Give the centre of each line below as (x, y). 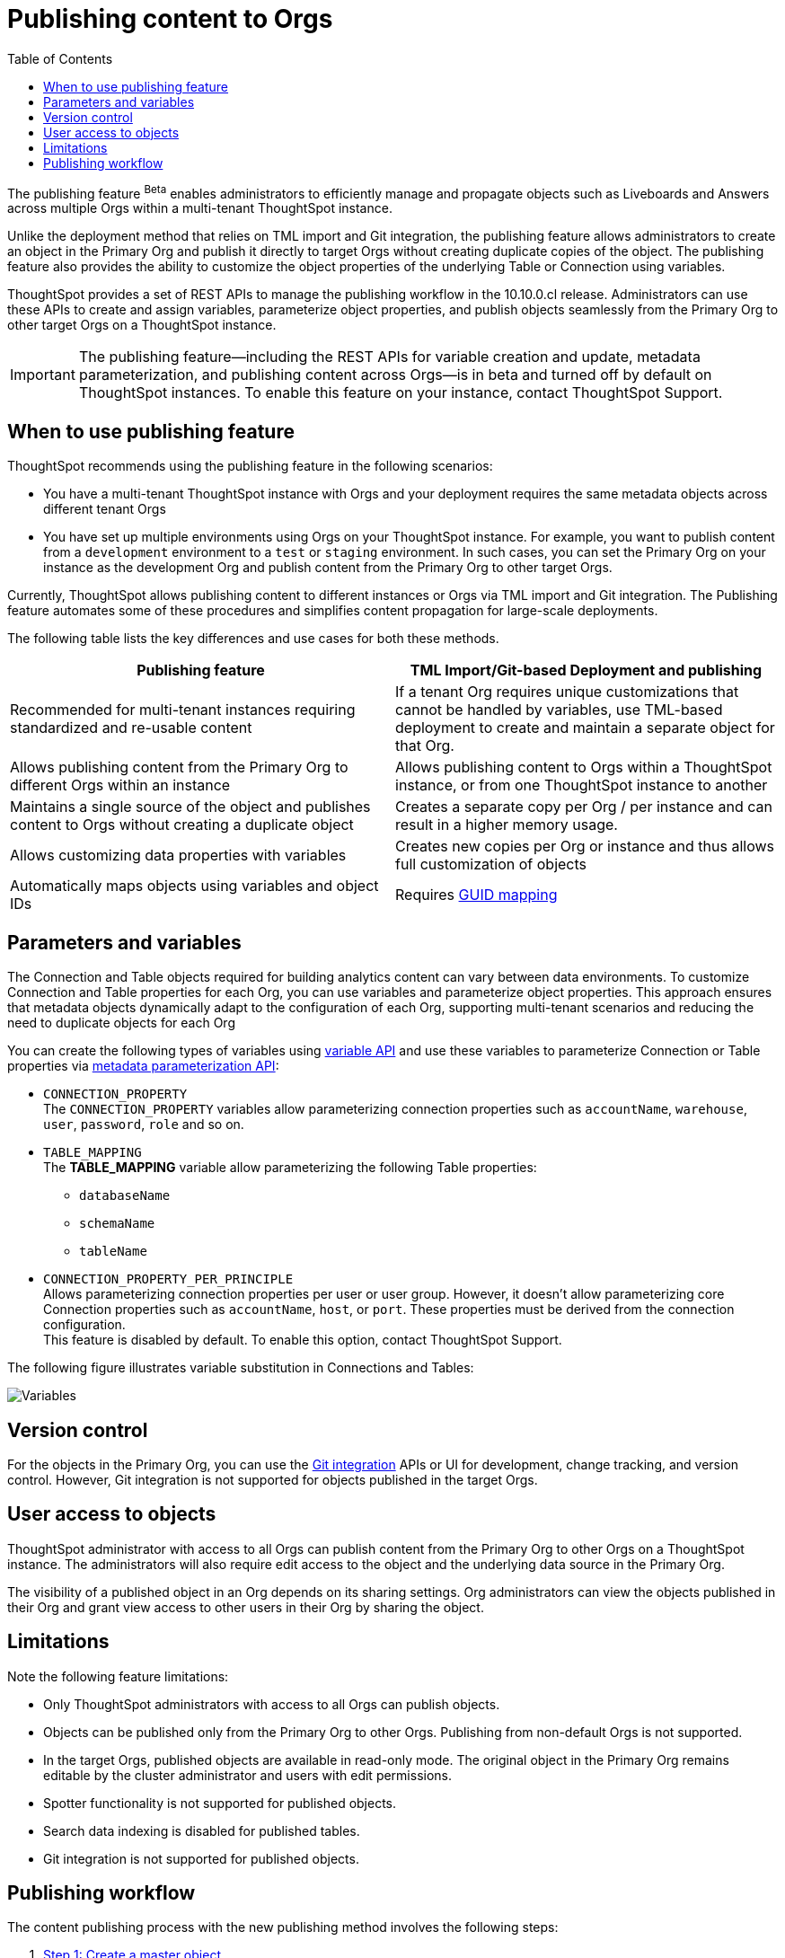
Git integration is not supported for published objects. (201, 1858)
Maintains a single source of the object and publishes (190, 807)
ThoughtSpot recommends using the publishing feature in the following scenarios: (250, 466)
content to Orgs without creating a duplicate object (182, 825)
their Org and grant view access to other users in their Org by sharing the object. (246, 1607)
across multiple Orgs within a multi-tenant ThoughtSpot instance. (200, 208)
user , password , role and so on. (144, 1125)
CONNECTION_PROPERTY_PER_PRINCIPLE (168, 1279)
